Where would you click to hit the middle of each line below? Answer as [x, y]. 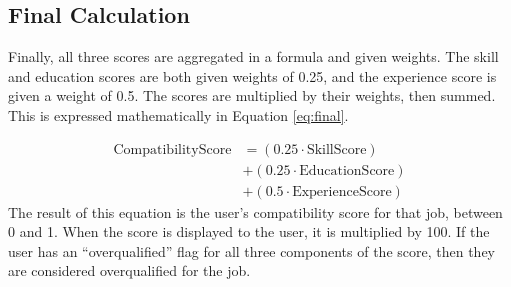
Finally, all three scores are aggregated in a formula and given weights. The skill [253, 56]
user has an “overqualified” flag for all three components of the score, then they [251, 250]
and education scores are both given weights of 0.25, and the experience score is [252, 75]
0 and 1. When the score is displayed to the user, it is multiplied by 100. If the [249, 231]
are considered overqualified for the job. [129, 270]
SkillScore [336, 149]
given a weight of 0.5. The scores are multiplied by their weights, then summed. [252, 95]
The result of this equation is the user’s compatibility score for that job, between [255, 211]
